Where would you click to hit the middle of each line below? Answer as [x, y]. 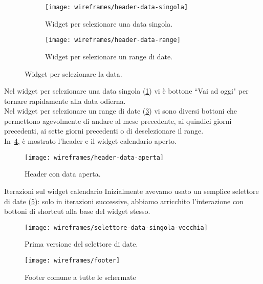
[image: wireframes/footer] [72, 260]
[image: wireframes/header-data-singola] [117, 7]
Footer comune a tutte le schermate [80, 277]
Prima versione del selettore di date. [81, 244]
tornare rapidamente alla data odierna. [65, 101]
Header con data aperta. [63, 174]
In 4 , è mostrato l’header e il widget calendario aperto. [91, 141]
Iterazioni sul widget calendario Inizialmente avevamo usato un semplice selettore [131, 191]
